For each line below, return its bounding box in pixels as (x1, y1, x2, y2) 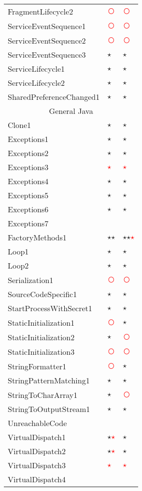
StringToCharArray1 (8, 389, 78, 400)
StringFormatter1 (8, 360, 67, 372)
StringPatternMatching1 (8, 375, 90, 386)
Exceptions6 (8, 204, 49, 215)
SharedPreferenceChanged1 (8, 91, 100, 102)
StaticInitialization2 (8, 331, 75, 343)
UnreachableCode (8, 417, 67, 428)
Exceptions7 (8, 218, 49, 229)
